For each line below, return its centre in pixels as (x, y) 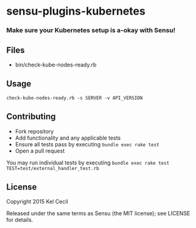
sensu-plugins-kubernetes (76, 11)
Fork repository (34, 131)
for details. (20, 220)
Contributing (31, 117)
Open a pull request (40, 151)
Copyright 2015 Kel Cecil (37, 202)
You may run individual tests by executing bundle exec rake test (88, 162)
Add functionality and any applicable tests (68, 138)
